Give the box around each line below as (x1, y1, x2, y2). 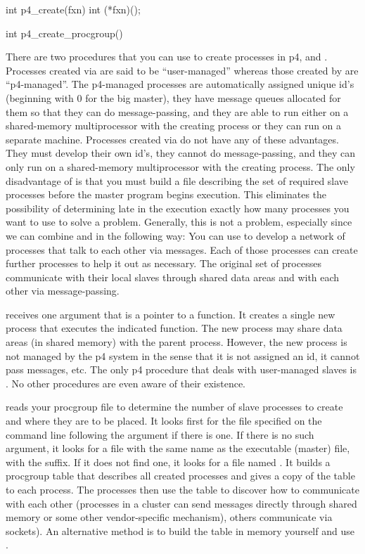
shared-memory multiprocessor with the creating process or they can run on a (6, 118, 342, 133)
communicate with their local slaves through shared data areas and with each (6, 269, 340, 284)
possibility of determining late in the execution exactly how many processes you (6, 200, 350, 215)
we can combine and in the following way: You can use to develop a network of (6, 228, 345, 243)
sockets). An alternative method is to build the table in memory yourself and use (6, 523, 354, 538)
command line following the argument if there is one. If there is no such (6, 427, 314, 442)
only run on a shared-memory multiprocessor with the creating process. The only (6, 159, 355, 174)
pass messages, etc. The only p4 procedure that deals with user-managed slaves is (6, 362, 357, 377)
